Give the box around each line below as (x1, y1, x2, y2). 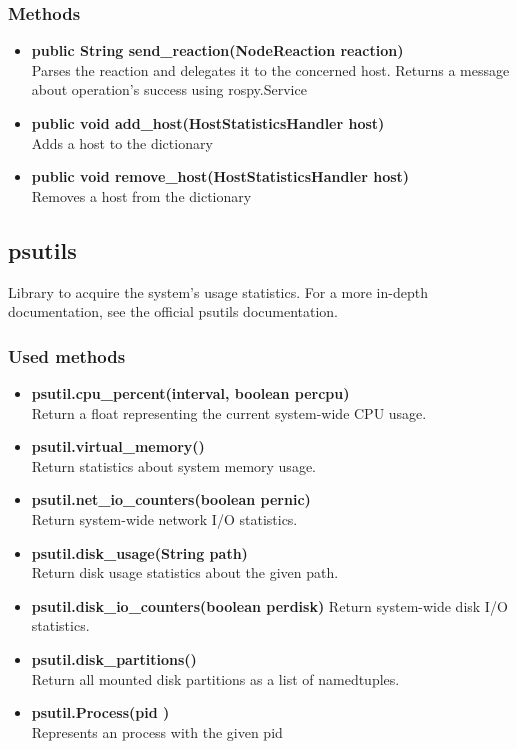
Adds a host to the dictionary (31, 132, 213, 153)
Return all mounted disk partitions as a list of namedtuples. (31, 668, 400, 689)
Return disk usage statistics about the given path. (31, 562, 339, 583)
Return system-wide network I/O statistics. (31, 508, 298, 529)
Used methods (8, 343, 126, 368)
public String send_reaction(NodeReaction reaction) (31, 40, 404, 61)
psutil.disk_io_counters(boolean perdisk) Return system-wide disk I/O (31, 595, 508, 616)
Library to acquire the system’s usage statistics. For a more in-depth (8, 281, 428, 302)
